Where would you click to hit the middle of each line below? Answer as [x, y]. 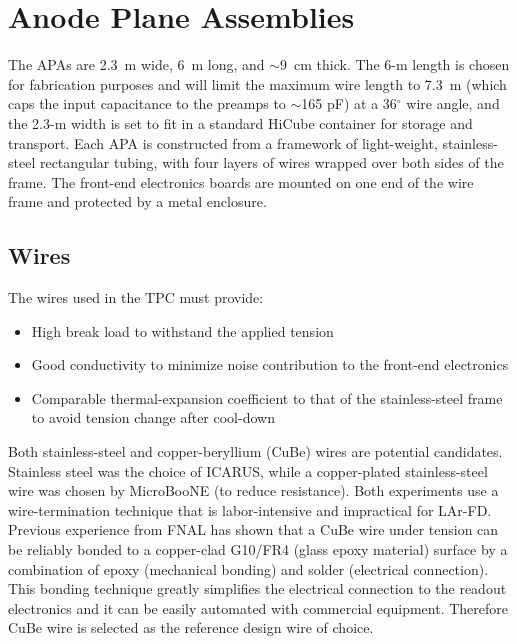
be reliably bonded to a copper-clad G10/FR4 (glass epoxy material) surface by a [258, 549]
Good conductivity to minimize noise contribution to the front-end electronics [270, 364]
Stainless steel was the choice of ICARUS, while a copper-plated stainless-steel [248, 470]
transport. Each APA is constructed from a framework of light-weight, [223, 142]
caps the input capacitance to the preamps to [147, 103]
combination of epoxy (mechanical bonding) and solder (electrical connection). [248, 568]
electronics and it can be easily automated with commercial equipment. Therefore [258, 607]
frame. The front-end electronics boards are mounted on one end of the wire [241, 181]
